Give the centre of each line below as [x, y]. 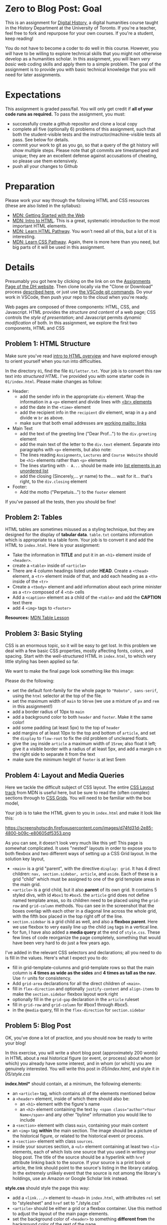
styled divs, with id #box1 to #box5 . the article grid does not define [81, 895]
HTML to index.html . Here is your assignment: [53, 545]
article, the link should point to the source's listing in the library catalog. [85, 1168]
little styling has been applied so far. [42, 661]
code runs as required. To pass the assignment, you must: [65, 114]
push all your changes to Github [45, 166]
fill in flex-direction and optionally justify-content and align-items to [86, 989]
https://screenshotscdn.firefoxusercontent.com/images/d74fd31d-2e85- [79, 828]
